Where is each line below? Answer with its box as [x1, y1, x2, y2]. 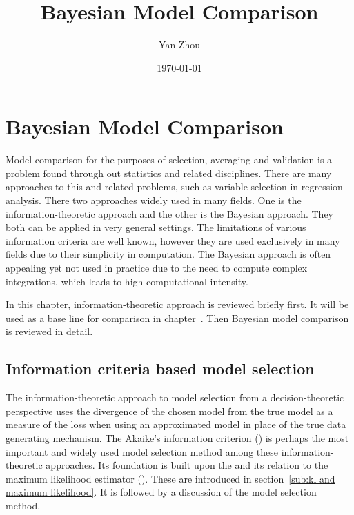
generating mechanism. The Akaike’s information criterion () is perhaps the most [6, 430, 349, 445]
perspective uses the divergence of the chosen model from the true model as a [6, 403, 333, 418]
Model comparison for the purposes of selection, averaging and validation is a [6, 152, 333, 167]
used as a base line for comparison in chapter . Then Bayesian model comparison [6, 310, 349, 325]
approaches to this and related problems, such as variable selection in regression [6, 179, 343, 194]
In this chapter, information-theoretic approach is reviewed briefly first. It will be [6, 297, 349, 312]
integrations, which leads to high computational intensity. [6, 274, 248, 288]
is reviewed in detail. [6, 324, 93, 339]
